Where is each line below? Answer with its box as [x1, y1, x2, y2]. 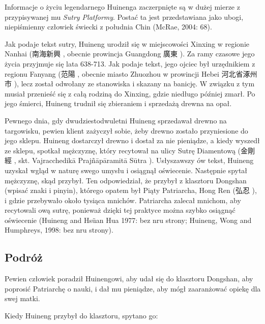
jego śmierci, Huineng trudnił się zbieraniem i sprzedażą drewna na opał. [5, 98, 232, 109]
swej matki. [5, 293, 40, 304]
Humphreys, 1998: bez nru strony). [5, 224, 113, 235]
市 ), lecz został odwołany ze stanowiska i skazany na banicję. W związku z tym [5, 78, 255, 89]
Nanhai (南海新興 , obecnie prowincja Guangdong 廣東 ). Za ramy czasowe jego [5, 48, 255, 59]
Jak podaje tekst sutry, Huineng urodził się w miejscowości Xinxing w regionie [5, 38, 250, 49]
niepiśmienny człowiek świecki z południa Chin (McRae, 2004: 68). [5, 21, 212, 32]
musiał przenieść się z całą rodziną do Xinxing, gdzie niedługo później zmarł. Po [5, 88, 255, 99]
